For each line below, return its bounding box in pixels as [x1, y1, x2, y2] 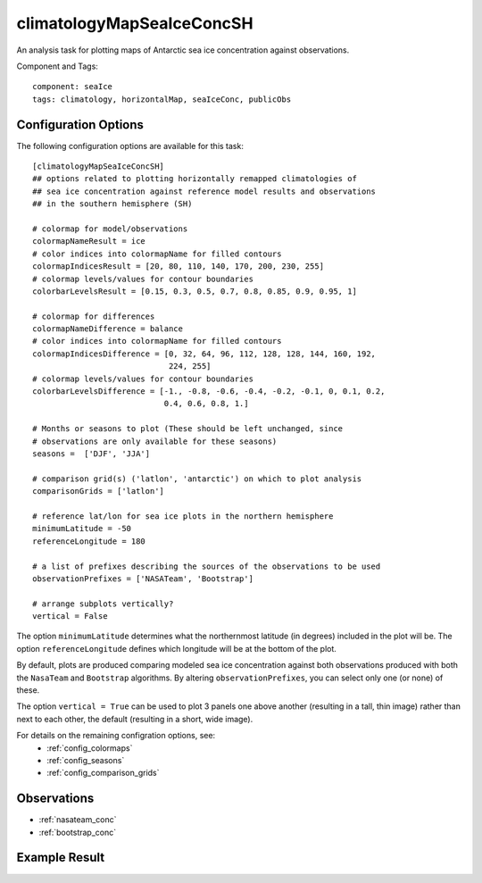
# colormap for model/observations [32, 223, 188, 234]
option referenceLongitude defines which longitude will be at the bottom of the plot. [16, 643, 337, 654]
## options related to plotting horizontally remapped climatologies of [32, 174, 357, 184]
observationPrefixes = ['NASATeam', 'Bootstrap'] [32, 573, 254, 584]
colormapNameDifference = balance [32, 324, 183, 334]
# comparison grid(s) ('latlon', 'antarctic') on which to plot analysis [32, 473, 362, 484]
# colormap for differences [32, 311, 155, 321]
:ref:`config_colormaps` [46, 742, 133, 754]
